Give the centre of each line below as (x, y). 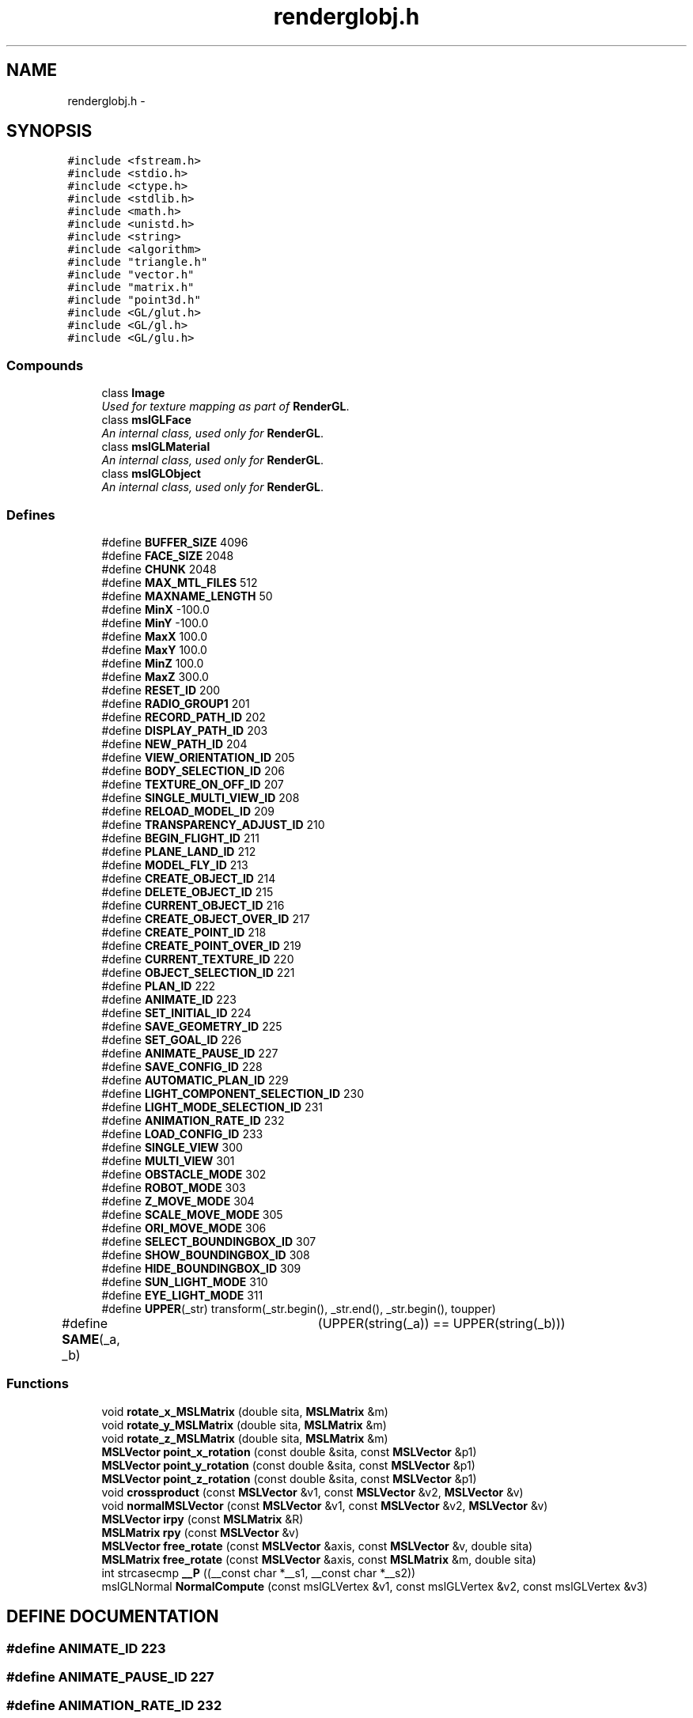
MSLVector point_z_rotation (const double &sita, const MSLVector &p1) (289, 1478)
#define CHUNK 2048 (159, 569)
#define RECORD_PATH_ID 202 (184, 717)
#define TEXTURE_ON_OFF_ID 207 (193, 784)
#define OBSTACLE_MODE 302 (184, 1174)
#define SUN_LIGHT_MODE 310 (185, 1281)
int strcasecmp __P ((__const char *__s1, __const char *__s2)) (259, 1572)
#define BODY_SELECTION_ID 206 (193, 770)
